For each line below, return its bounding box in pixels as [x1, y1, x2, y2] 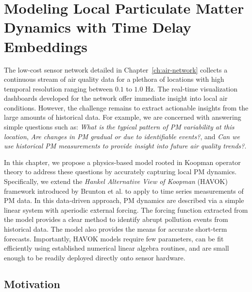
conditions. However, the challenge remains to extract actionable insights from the [4, 102, 249, 112]
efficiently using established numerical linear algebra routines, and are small [4, 243, 229, 253]
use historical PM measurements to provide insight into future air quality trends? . [4, 141, 247, 151]
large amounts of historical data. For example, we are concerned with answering [4, 112, 241, 122]
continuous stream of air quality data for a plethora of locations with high [4, 74, 224, 84]
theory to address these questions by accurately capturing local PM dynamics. [4, 166, 237, 177]
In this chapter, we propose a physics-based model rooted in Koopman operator [4, 157, 241, 167]
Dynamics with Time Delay [4, 17, 191, 37]
